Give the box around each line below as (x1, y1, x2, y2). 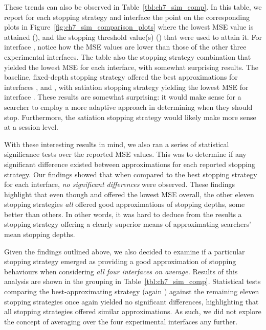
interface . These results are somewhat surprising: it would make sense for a (4, 91, 241, 102)
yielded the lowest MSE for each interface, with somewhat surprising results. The (4, 61, 259, 72)
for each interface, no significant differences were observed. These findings (4, 179, 235, 190)
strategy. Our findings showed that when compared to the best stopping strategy (4, 169, 257, 179)
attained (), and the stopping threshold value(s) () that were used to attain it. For (4, 31, 262, 42)
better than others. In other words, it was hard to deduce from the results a (4, 208, 242, 219)
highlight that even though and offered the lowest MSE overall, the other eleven (4, 188, 254, 199)
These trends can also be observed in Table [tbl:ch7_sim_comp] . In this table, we (4, 2, 262, 12)
